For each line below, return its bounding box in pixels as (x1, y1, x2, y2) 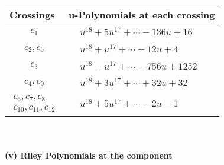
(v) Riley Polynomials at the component (5, 148, 173, 161)
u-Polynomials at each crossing (69, 8, 215, 21)
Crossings (9, 8, 55, 21)
